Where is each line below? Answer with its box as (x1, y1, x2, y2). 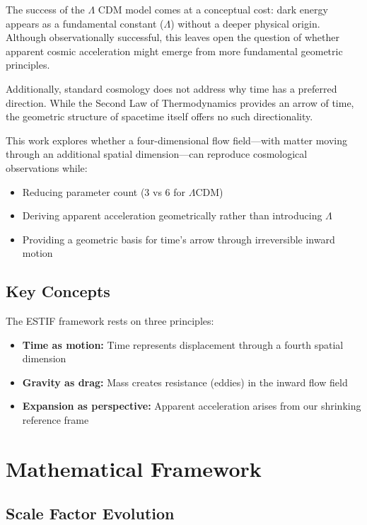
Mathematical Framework (6, 454, 262, 483)
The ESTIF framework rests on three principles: (6, 313, 214, 328)
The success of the (6, 2, 85, 16)
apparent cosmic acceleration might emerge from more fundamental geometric (6, 43, 343, 58)
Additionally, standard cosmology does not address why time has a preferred (6, 81, 337, 96)
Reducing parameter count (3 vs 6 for (22, 184, 186, 199)
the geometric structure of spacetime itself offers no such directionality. (6, 109, 313, 124)
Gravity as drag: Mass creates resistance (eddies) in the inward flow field (22, 374, 348, 389)
